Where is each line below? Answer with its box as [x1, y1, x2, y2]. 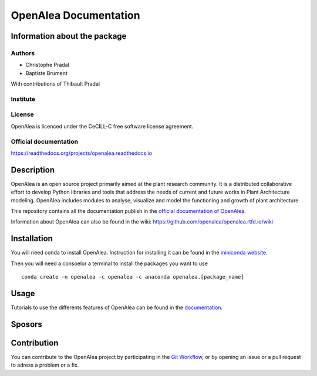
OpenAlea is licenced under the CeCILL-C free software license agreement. [11, 123, 194, 130]
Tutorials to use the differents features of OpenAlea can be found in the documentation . [11, 304, 223, 311]
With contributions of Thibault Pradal [11, 80, 100, 87]
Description [11, 165, 55, 175]
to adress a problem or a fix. [11, 361, 79, 369]
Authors [11, 49, 35, 57]
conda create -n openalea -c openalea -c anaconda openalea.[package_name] [21, 273, 244, 280]
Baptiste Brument [25, 69, 68, 76]
